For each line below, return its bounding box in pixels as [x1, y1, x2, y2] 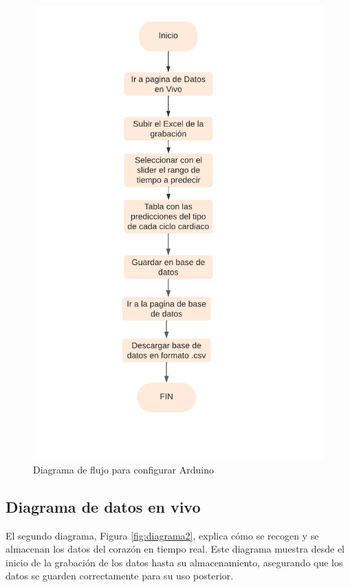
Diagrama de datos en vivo [6, 495, 201, 517]
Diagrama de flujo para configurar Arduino [33, 462, 214, 476]
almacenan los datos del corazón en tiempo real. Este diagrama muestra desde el [6, 542, 345, 556]
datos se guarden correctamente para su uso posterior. [6, 568, 234, 583]
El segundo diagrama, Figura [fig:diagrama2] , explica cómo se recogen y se [6, 528, 319, 542]
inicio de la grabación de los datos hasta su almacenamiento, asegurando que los [6, 555, 343, 569]
